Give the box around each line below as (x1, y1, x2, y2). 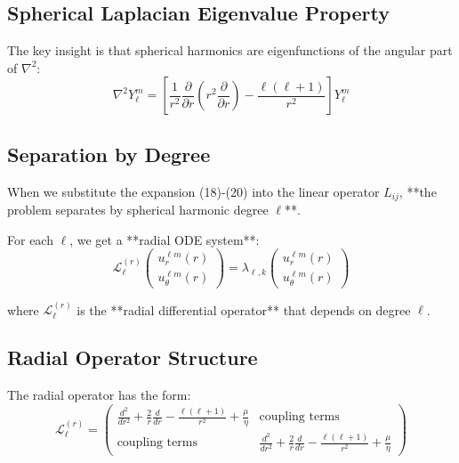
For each (7, 230, 53, 248)
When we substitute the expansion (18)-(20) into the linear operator (7, 182, 380, 200)
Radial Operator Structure (7, 344, 258, 371)
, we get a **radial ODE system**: (69, 230, 260, 248)
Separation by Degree (7, 140, 211, 167)
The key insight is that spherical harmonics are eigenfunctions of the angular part (7, 41, 453, 60)
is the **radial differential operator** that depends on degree (76, 300, 411, 319)
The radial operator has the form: (7, 386, 191, 404)
